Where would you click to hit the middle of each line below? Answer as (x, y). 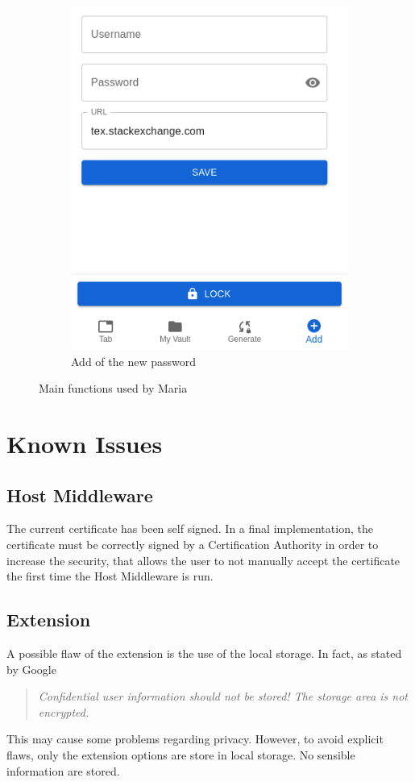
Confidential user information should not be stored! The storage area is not (223, 696)
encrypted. (64, 711)
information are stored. (63, 770)
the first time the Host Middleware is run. (110, 576)
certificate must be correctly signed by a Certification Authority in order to (193, 545)
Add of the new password (133, 361)
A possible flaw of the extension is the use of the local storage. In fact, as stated (204, 653)
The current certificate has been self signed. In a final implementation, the (190, 528)
